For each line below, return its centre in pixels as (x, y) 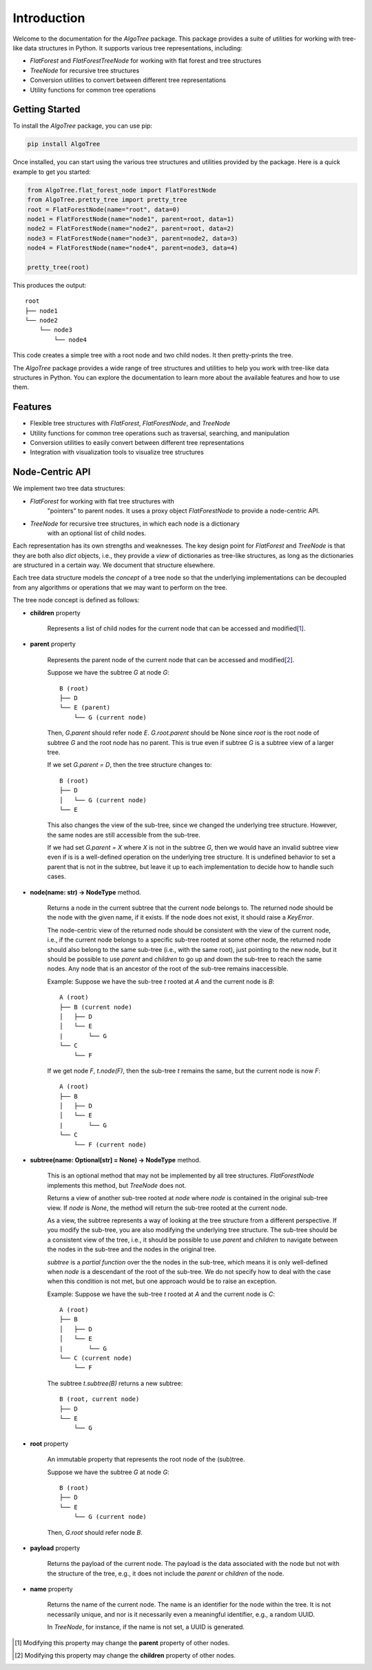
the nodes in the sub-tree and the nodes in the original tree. (132, 1249)
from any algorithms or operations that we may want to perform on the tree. (120, 587)
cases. (56, 877)
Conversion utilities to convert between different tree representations (128, 80)
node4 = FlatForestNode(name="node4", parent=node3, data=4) (133, 248)
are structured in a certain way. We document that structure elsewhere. (114, 565)
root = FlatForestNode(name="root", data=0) (104, 209)
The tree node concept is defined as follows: (76, 600)
